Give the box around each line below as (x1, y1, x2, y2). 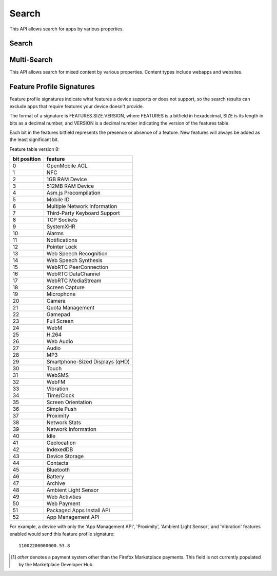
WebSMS (46, 372, 69, 379)
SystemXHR (46, 223, 75, 230)
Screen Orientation (46, 399, 92, 406)
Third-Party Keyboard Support (46, 210, 120, 217)
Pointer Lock (46, 243, 77, 251)
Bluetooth (46, 466, 70, 474)
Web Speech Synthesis (46, 257, 103, 264)
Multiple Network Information (46, 203, 117, 210)
